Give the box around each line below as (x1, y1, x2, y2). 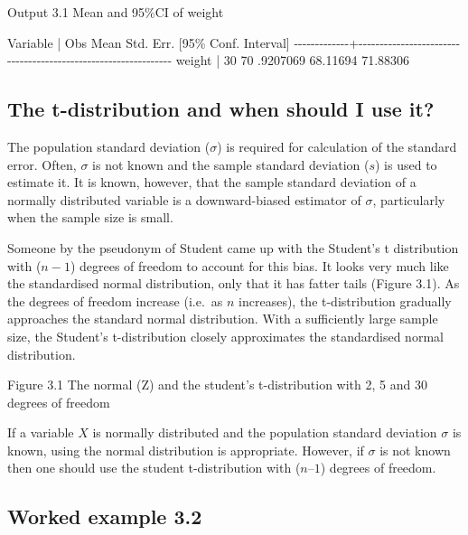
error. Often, (7, 155, 77, 174)
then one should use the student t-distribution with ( (7, 458, 301, 477)
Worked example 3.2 (7, 502, 202, 530)
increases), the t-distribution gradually (239, 291, 452, 310)
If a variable (7, 423, 74, 442)
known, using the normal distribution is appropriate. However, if (7, 440, 364, 459)
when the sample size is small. (7, 208, 173, 227)
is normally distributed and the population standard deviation (92, 423, 437, 442)
